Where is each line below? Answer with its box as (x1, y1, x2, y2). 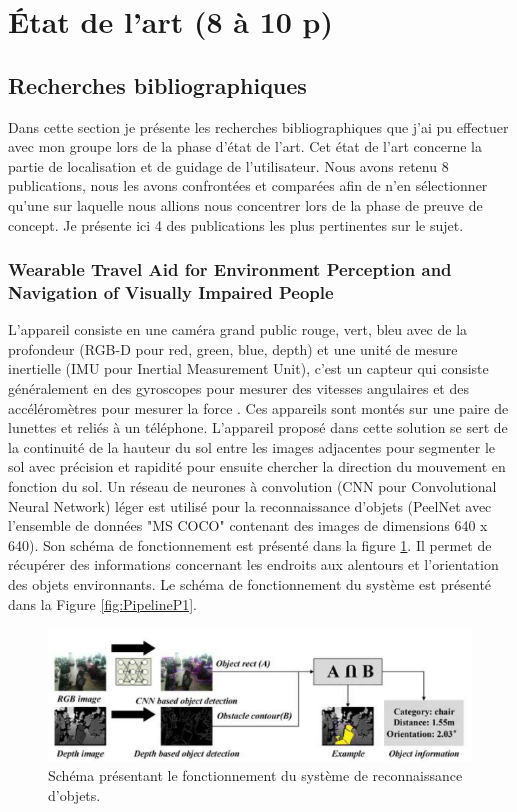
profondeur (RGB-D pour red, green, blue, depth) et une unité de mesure (8, 338, 458, 359)
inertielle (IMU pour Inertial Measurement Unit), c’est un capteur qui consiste (8, 358, 489, 379)
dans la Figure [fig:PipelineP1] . (8, 593, 197, 614)
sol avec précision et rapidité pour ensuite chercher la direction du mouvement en (8, 456, 506, 477)
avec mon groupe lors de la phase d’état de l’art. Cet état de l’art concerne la (8, 136, 482, 157)
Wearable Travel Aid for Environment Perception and (8, 257, 452, 282)
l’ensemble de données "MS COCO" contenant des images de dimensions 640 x (8, 515, 488, 536)
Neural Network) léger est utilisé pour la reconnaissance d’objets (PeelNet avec (8, 495, 492, 516)
